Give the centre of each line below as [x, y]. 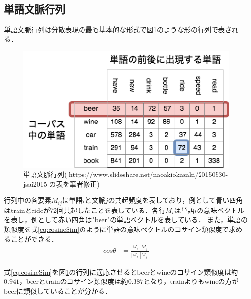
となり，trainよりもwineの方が [191, 281]
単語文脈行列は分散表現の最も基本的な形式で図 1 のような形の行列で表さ [118, 29]
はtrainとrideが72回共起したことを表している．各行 [85, 210]
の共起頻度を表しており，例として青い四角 [176, 200]
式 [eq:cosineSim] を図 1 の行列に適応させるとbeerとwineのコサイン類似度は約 [121, 272]
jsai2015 [35, 184]
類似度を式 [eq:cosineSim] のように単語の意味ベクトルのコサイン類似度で [117, 229]
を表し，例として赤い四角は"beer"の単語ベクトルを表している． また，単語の [126, 220]
